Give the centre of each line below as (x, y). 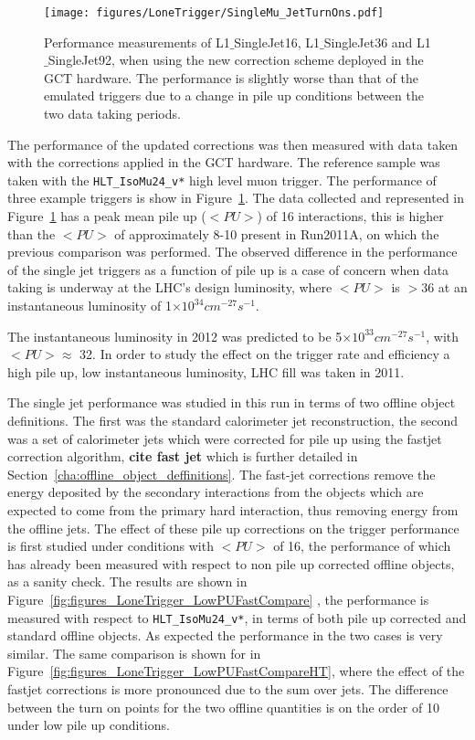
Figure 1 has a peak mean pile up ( (107, 216)
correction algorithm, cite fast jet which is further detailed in (183, 456)
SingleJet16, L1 (277, 42)
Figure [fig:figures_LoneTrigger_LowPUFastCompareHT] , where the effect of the (236, 671)
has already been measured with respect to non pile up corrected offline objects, (231, 563)
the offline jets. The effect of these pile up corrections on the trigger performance (233, 528)
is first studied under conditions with (111, 546)
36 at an (444, 287)
